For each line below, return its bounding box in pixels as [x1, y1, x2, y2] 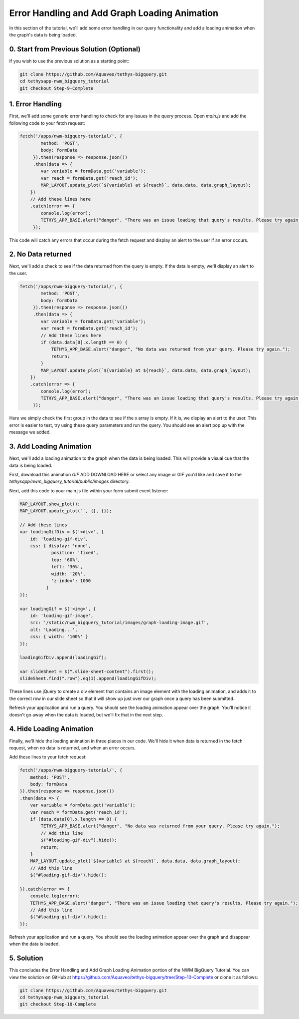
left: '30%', [51, 564, 83, 570]
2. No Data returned [9, 250, 72, 259]
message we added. [9, 429, 51, 435]
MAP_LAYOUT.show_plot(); [19, 501, 81, 507]
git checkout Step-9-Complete [19, 85, 94, 91]
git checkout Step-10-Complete [19, 1002, 97, 1007]
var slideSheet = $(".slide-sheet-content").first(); [19, 669, 154, 675]
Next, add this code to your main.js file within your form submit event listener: [9, 487, 169, 494]
